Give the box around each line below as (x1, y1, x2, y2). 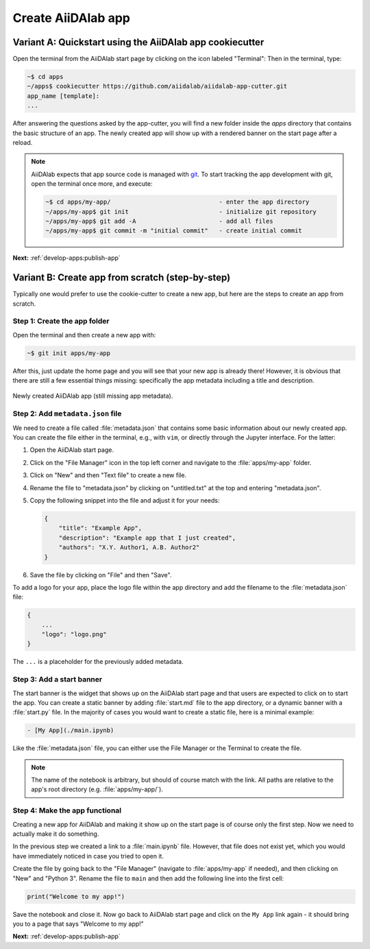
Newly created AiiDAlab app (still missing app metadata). (12, 392, 173, 400)
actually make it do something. (12, 830, 99, 838)
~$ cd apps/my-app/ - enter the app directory (45, 198, 310, 206)
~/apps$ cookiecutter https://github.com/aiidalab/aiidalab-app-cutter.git (27, 82, 288, 91)
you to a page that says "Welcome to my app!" (12, 920, 144, 928)
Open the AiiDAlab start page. (29, 446, 114, 454)
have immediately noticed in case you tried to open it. (12, 852, 164, 860)
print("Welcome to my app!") (27, 892, 125, 900)
